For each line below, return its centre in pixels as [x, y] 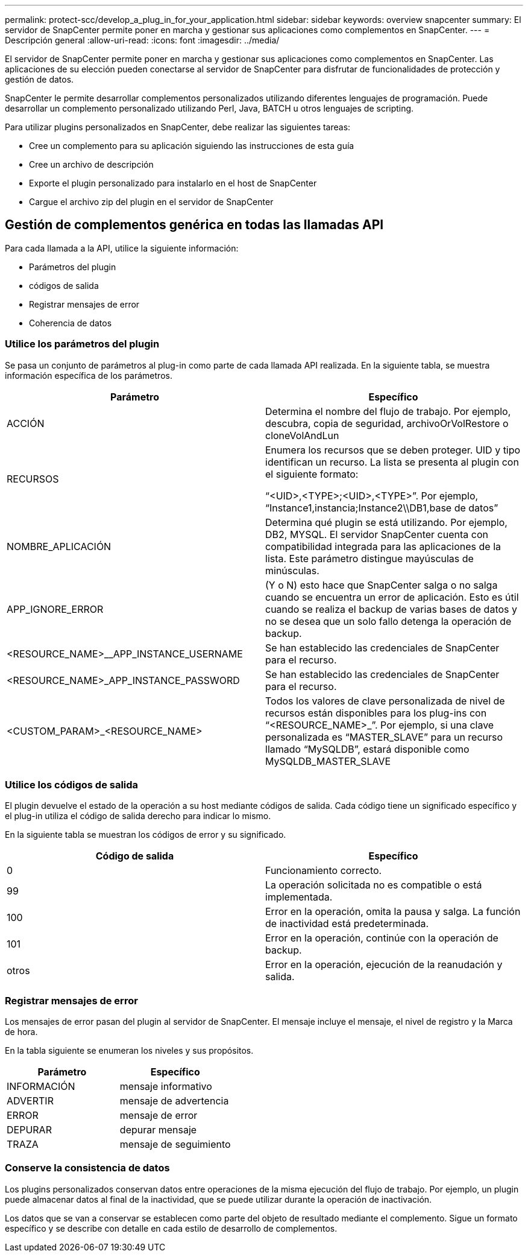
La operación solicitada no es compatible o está [374, 885]
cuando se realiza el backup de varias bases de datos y [391, 609]
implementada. [299, 897]
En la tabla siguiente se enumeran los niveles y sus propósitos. [129, 1051]
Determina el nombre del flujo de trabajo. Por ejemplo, [388, 411]
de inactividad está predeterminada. [347, 924]
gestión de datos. [39, 79]
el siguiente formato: [312, 474]
